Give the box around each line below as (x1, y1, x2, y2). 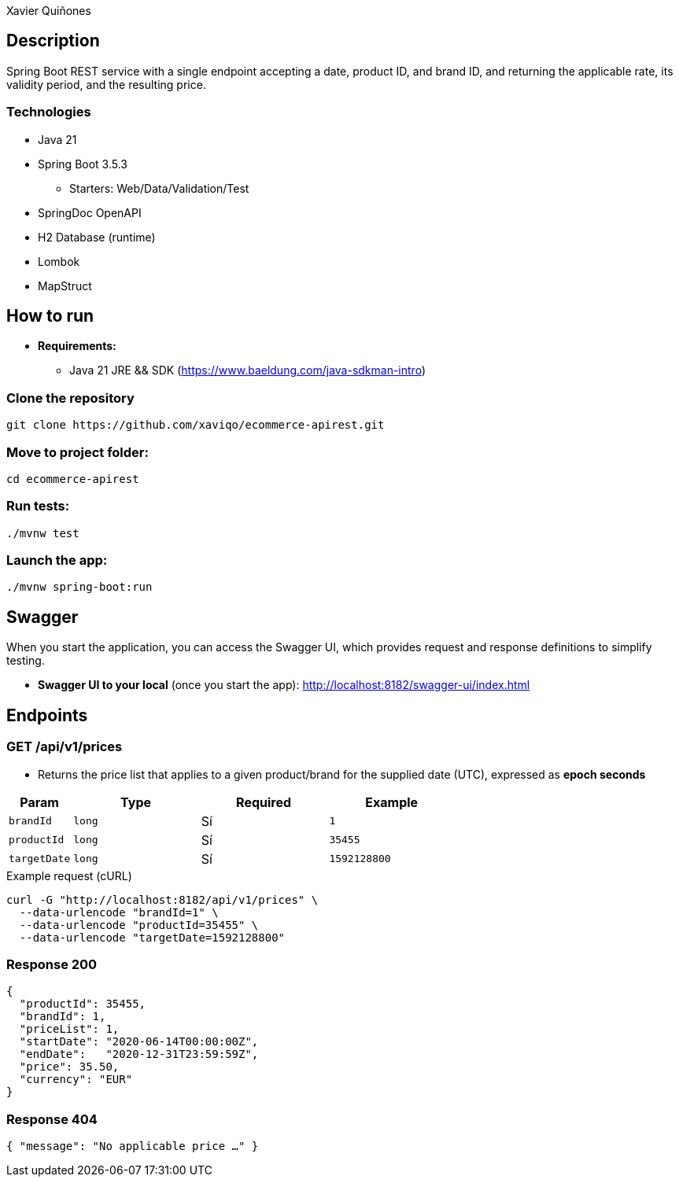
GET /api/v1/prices (6, 739, 123, 755)
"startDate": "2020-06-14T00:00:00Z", (19, 1035, 259, 1048)
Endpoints (6, 705, 88, 725)
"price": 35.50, (19, 1060, 120, 1074)
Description (6, 31, 100, 51)
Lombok (38, 254, 80, 268)
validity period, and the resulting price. (6, 77, 206, 91)
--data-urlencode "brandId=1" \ (19, 905, 219, 919)
